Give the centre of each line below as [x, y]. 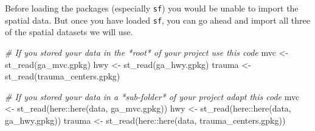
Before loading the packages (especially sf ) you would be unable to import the [152, 8]
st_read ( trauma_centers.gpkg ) [63, 76]
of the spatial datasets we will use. [69, 32]
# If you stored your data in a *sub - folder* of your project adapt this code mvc [152, 96]
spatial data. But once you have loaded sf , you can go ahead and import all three [157, 20]
